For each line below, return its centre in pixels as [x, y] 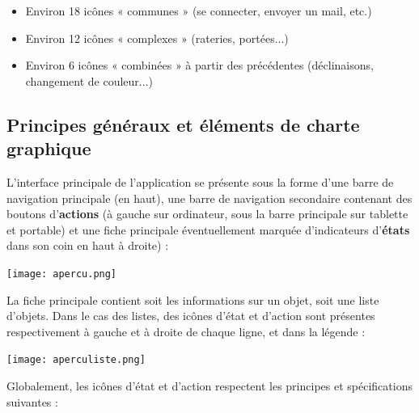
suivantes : [32, 401]
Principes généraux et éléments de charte [183, 124]
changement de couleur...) [89, 80]
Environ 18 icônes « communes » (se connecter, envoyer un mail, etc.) [199, 11]
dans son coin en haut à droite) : [88, 245]
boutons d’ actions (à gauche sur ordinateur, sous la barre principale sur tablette [207, 214]
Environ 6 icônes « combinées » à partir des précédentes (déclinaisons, [199, 65]
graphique [49, 148]
